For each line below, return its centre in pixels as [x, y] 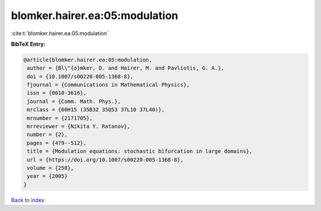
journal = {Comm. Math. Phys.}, [74, 101]
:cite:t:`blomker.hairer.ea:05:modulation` [60, 33]
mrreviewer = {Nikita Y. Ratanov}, [79, 127]
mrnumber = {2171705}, [60, 118]
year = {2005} [47, 176]
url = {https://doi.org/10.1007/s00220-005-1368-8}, [105, 160]
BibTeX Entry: [28, 44]
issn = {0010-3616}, [57, 93]
